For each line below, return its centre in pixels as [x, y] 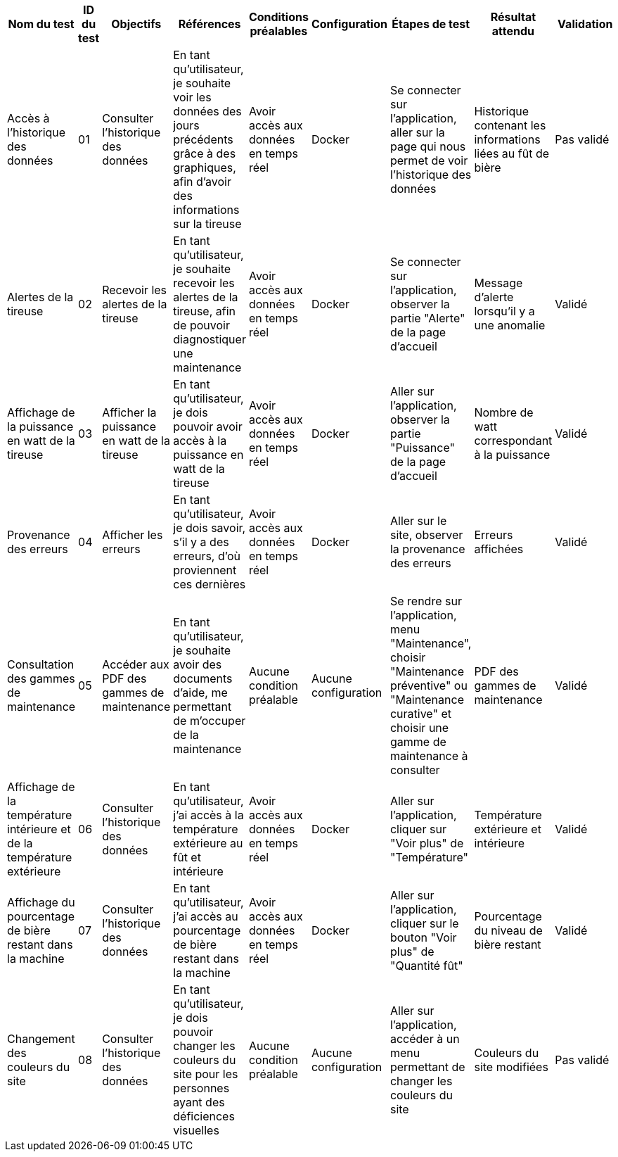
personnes [201, 1088]
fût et [187, 857]
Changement [41, 1039]
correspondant [513, 441]
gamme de [418, 742]
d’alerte [494, 297]
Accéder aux [136, 664]
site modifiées [511, 1067]
